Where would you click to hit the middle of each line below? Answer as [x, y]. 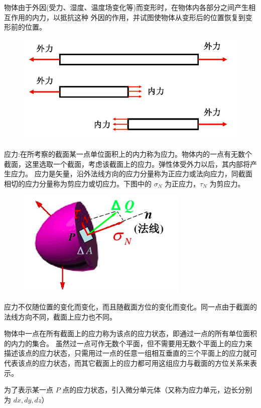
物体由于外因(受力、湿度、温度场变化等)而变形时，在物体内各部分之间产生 [126, 7]
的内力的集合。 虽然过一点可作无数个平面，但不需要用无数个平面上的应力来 [128, 343]
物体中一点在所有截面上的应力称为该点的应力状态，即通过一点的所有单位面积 [130, 333]
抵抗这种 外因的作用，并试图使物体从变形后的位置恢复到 [153, 17]
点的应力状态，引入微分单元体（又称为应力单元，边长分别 [157, 390]
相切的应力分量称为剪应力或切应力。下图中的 [78, 183]
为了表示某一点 [29, 390]
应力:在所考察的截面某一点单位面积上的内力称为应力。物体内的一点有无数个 [128, 154]
